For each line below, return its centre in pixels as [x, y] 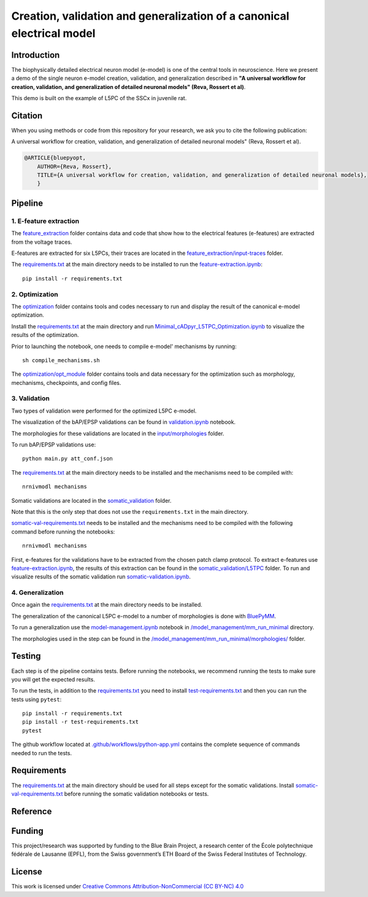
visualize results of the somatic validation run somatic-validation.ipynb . [101, 577]
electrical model [53, 33]
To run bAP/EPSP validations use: [54, 445]
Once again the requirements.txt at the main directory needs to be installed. [107, 605]
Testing [26, 656]
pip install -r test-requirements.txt [81, 722]
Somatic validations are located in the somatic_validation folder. [91, 500]
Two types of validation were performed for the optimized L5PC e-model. [104, 411]
